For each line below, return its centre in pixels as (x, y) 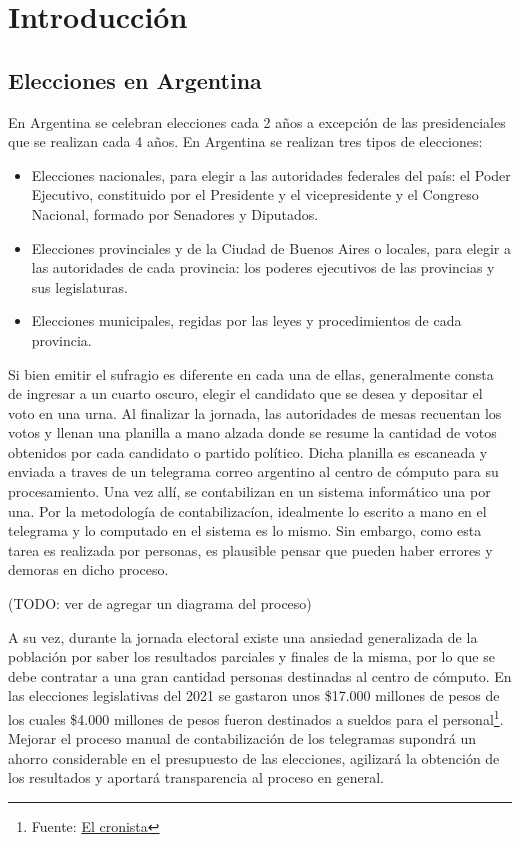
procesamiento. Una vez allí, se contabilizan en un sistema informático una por (249, 491)
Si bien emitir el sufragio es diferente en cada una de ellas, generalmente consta (251, 373)
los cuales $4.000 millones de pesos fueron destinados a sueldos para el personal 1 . (256, 717)
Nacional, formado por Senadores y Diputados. (175, 213)
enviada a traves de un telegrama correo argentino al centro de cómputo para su (253, 471)
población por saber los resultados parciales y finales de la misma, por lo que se (251, 656)
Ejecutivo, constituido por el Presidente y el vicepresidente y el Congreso (255, 194)
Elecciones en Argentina (135, 79)
